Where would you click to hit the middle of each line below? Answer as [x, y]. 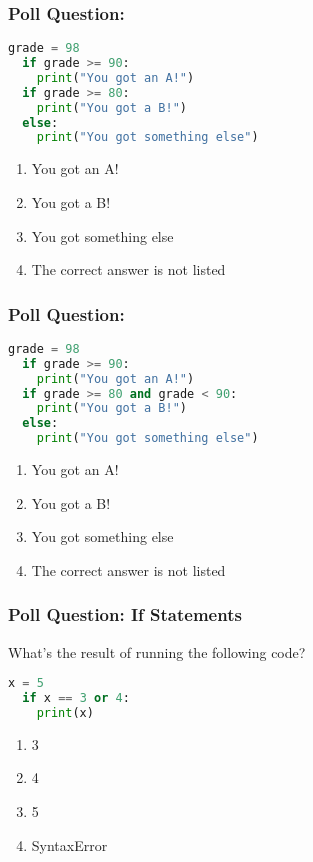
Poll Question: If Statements [125, 614]
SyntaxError [69, 844]
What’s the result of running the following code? [157, 651]
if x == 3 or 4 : [76, 698]
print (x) [65, 713]
